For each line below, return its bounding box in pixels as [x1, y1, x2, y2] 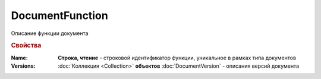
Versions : [11, 62, 36, 69]
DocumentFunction [11, 9, 108, 22]
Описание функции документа [11, 30, 89, 37]
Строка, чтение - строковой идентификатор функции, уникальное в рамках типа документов [58, 54, 297, 61]
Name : [11, 54, 28, 61]
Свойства [11, 42, 42, 50]
